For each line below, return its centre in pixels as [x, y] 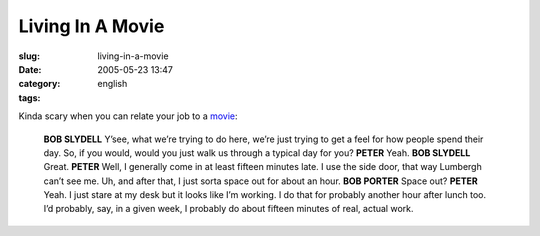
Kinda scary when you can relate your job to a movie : [128, 116]
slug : [29, 56]
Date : [30, 69]
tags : [29, 97]
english [112, 84]
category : [39, 84]
